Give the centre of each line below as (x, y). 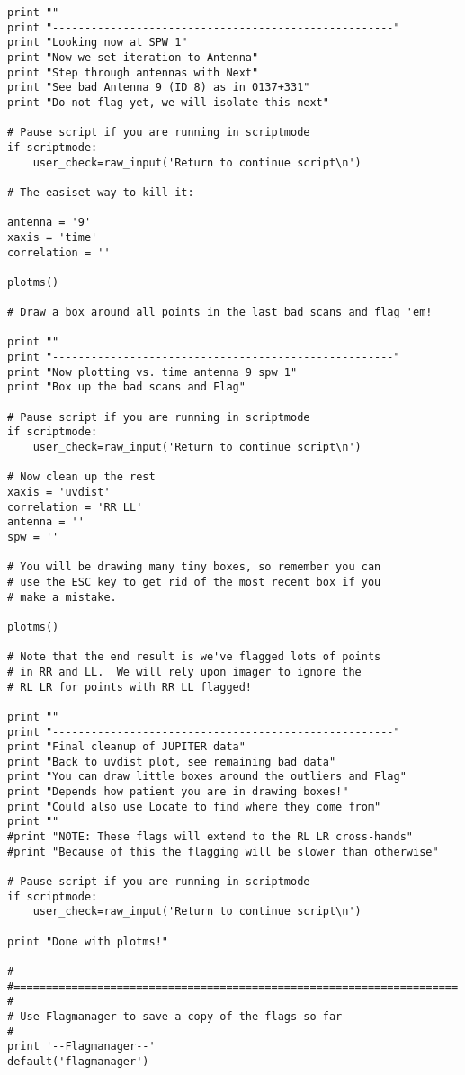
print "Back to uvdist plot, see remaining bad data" (172, 761)
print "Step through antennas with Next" (133, 72)
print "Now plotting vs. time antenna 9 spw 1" (152, 372)
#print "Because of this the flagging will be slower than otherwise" (223, 851)
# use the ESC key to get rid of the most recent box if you (194, 582)
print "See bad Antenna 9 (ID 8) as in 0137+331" (159, 88)
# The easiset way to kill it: (101, 192)
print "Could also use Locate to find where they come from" (194, 806)
